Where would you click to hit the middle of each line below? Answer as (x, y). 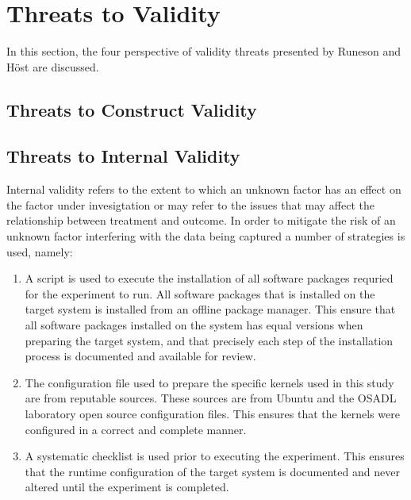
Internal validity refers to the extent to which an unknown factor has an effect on (204, 189)
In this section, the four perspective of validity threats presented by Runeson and (204, 51)
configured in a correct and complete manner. (136, 429)
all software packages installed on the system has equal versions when (194, 325)
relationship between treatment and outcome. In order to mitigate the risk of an (201, 220)
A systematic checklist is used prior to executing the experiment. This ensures (215, 456)
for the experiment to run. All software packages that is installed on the (200, 293)
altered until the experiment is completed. (127, 487)
